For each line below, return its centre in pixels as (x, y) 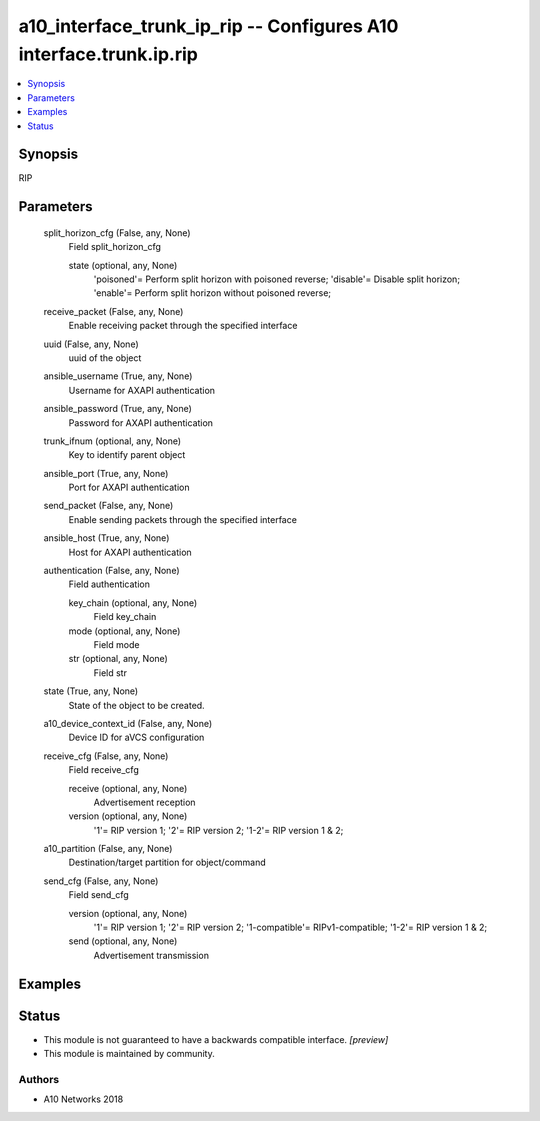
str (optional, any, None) (118, 659)
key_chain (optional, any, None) (133, 602)
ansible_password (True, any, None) (117, 409)
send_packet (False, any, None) (108, 506)
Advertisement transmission (151, 955)
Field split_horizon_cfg (115, 247)
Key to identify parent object (127, 455)
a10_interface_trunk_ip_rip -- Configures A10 (208, 26)
